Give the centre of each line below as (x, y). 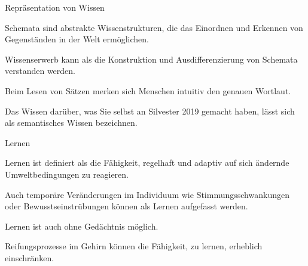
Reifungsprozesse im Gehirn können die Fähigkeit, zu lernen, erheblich (134, 246)
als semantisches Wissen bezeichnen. (71, 123)
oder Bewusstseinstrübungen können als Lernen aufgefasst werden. (126, 206)
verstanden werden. (40, 71)
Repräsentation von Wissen (55, 7)
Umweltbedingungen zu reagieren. (67, 174)
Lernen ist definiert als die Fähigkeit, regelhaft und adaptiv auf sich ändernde (147, 163)
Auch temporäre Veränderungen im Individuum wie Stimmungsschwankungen (147, 194)
